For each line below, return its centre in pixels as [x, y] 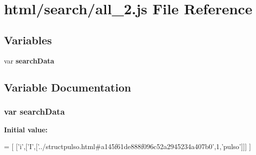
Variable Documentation [68, 87]
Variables [28, 40]
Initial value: [26, 130]
